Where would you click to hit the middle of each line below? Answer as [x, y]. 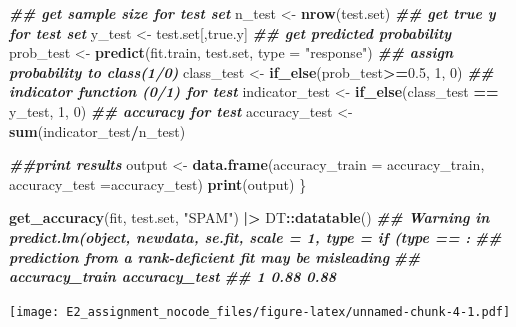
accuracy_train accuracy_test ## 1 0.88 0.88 [173, 276]
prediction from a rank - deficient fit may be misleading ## [215, 256]
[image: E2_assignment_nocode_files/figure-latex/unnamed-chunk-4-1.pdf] [260, 311]
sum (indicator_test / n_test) [97, 130]
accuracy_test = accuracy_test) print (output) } [158, 183]
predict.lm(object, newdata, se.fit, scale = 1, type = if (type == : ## [255, 236]
